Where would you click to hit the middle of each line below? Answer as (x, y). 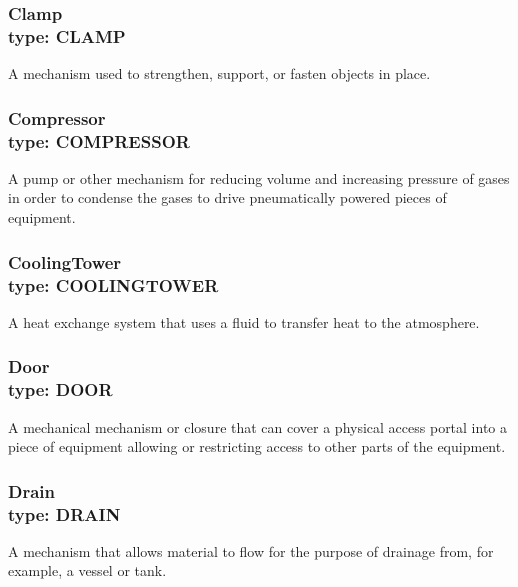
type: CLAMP (67, 35)
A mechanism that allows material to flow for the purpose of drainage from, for (251, 550)
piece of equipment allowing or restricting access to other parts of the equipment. (257, 446)
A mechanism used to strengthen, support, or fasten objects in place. (219, 73)
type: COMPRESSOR (99, 140)
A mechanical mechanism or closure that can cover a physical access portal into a (258, 426)
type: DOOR (60, 389)
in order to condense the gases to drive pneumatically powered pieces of (227, 197)
